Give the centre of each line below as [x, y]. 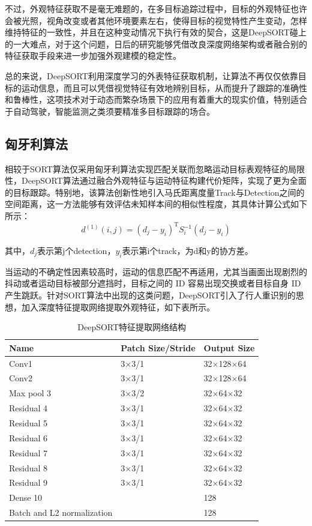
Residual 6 [28, 437]
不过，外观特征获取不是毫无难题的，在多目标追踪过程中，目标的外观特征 [148, 8]
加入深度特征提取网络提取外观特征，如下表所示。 [118, 307]
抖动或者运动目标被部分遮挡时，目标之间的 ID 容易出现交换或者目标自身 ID [153, 283]
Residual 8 [28, 467]
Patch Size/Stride [158, 347]
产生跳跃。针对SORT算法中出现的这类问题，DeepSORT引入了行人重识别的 [150, 295]
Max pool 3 [30, 393]
